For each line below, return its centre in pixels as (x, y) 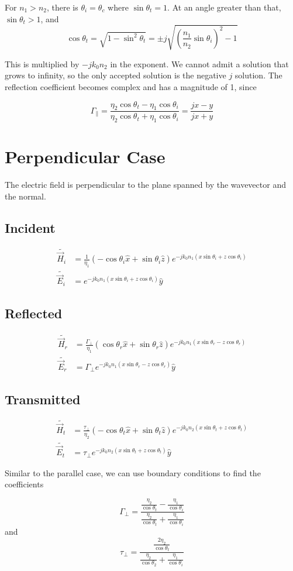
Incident (30, 227)
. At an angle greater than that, (224, 7)
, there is (62, 7)
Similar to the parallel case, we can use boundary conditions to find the (133, 472)
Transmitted (43, 399)
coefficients (24, 484)
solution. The (258, 75)
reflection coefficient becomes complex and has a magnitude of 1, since (131, 86)
